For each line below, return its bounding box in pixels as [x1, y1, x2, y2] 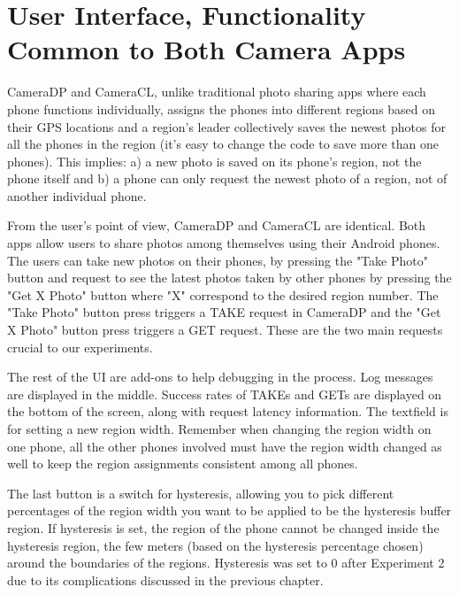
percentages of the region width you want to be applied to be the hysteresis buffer [7, 501, 452, 520]
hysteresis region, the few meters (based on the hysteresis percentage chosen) [7, 536, 424, 554]
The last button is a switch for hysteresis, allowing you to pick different [7, 483, 394, 502]
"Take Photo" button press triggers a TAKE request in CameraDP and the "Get [7, 303, 441, 321]
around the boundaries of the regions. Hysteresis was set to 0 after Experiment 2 [7, 553, 445, 572]
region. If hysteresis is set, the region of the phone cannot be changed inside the [7, 518, 440, 537]
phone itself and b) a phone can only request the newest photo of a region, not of [7, 169, 448, 188]
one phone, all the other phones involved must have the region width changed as [7, 437, 442, 455]
